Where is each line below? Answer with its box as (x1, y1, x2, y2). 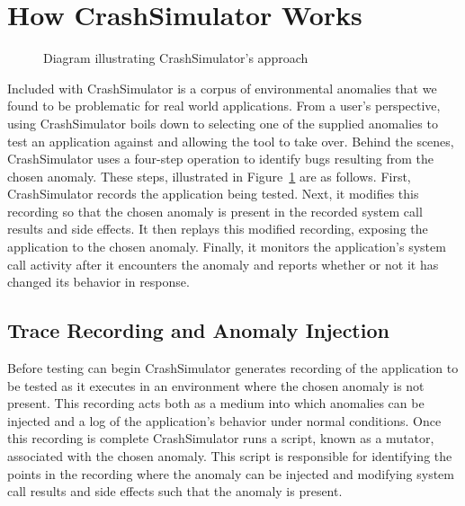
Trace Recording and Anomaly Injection (7, 316, 389, 344)
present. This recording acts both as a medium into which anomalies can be (7, 394, 425, 413)
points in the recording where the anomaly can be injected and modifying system (7, 464, 454, 483)
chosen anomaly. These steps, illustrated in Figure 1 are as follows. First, (7, 166, 411, 185)
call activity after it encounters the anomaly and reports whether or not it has (7, 254, 439, 273)
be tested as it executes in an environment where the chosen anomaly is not (7, 376, 425, 395)
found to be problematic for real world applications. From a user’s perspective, (7, 96, 441, 115)
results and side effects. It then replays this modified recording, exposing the (7, 219, 428, 238)
